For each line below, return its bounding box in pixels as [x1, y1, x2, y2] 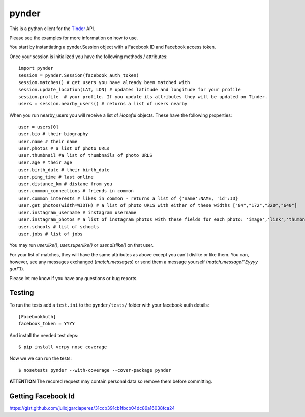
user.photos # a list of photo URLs [18, 146, 110, 151]
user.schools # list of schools [18, 224, 99, 230]
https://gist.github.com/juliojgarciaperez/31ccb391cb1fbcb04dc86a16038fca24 [9, 405, 175, 411]
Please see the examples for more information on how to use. [9, 35, 138, 41]
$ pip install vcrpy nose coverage [18, 344, 107, 350]
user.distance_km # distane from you [18, 181, 113, 187]
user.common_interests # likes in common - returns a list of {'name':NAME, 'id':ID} [18, 195, 238, 201]
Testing [9, 288, 34, 297]
